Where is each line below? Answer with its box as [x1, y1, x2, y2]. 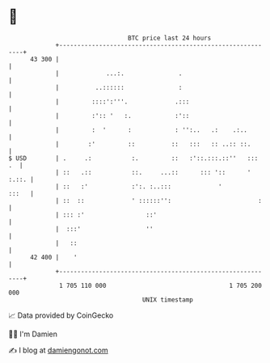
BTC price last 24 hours [128, 34, 212, 42]
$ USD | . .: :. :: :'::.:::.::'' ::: [8, 154, 259, 163]
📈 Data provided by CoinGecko [8, 310, 114, 320]
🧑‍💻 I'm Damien [8, 329, 58, 339]
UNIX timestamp [141, 295, 194, 304]
